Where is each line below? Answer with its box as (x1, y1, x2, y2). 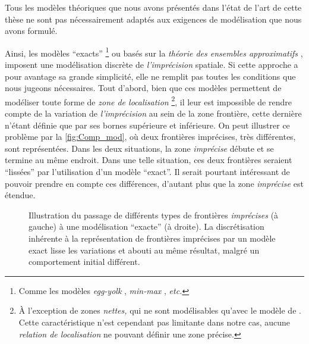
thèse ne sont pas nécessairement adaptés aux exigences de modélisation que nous (5, 12, 302, 25)
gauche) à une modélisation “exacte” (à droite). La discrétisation (29, 220, 264, 233)
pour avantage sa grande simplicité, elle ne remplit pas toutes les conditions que (5, 70, 296, 82)
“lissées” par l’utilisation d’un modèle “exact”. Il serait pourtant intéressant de (5, 165, 290, 178)
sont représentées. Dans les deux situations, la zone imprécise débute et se (5, 142, 274, 154)
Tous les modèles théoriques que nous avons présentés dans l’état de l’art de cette (5, 1, 302, 13)
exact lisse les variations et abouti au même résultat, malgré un (29, 243, 260, 256)
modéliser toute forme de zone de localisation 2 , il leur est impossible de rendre (5, 93, 292, 108)
